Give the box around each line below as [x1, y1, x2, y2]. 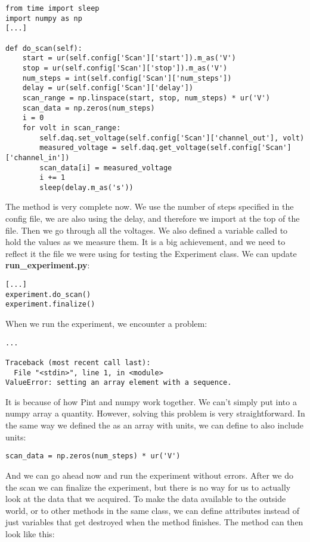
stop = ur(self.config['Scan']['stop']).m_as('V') [22, 63, 228, 72]
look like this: [5, 527, 55, 540]
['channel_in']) [5, 153, 70, 162]
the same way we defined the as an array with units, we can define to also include [5, 419, 304, 431]
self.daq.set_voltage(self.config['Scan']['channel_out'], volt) [39, 133, 305, 142]
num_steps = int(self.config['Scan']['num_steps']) [22, 74, 232, 82]
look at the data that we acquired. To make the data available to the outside [5, 492, 286, 505]
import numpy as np [5, 14, 82, 23]
